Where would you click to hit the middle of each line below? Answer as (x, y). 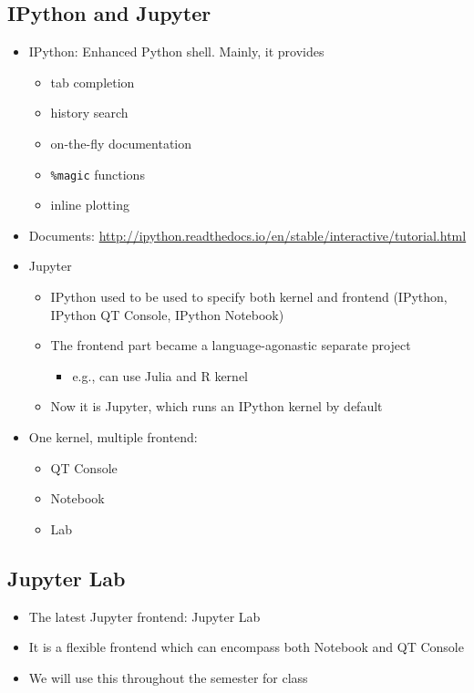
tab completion (93, 82)
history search (89, 113)
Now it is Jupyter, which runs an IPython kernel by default (216, 406)
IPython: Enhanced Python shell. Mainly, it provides (176, 52)
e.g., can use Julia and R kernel (160, 375)
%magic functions (98, 174)
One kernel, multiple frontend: (113, 436)
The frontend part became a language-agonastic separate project (231, 345)
